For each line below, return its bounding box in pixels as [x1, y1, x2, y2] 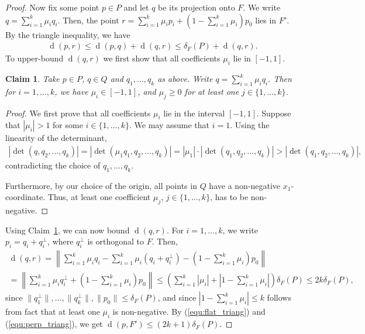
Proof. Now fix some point [5, 1, 99, 13]
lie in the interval [163, 106, 225, 119]
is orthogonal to [87, 235, 144, 247]
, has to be [210, 191, 249, 203]
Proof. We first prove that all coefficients [5, 106, 151, 119]
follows [267, 291, 291, 304]
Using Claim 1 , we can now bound [5, 223, 130, 236]
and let [123, 1, 149, 13]
